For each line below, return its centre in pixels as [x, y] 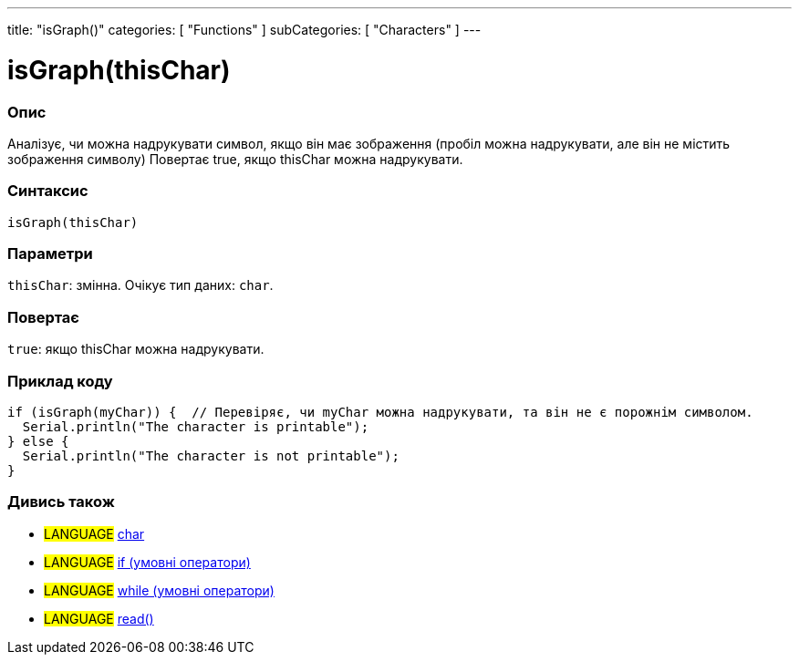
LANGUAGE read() [99, 618]
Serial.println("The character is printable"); [196, 426]
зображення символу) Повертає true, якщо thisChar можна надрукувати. [235, 159]
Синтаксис [48, 191]
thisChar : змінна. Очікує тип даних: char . [140, 285]
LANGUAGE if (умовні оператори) [147, 562]
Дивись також [61, 502]
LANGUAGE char [94, 533]
